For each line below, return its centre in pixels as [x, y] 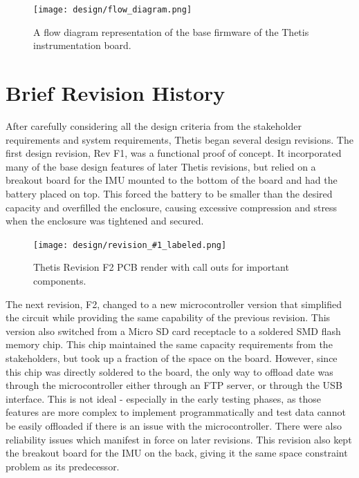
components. [60, 280]
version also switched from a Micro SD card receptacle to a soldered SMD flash [173, 331]
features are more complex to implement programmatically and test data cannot [176, 412]
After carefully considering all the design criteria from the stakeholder [154, 125]
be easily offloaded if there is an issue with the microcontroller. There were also [174, 425]
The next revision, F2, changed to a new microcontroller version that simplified [174, 304]
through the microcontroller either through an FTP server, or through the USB [174, 385]
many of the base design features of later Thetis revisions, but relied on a [161, 166]
